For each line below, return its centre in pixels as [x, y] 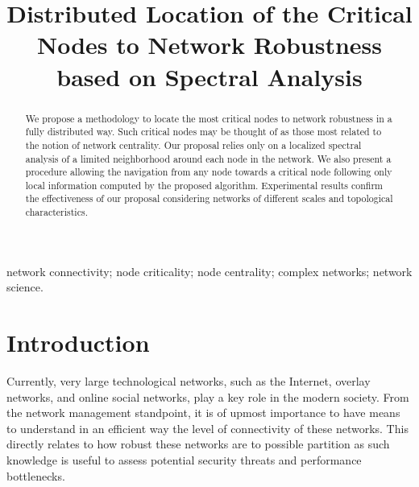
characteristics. [56, 212]
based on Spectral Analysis [209, 76]
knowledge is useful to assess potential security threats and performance [184, 460]
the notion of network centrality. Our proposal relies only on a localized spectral [193, 144]
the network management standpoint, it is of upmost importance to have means [203, 413]
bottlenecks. [36, 475]
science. [25, 287]
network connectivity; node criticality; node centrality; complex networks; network [209, 271]
